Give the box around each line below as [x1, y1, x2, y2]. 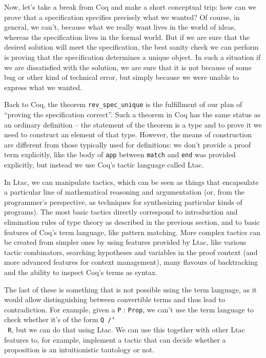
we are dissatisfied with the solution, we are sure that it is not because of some [4, 61, 252, 72]
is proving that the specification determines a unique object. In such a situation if [4, 51, 261, 62]
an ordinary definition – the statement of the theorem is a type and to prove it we [4, 119, 262, 130]
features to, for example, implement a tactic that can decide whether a [4, 334, 226, 345]
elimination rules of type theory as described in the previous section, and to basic [4, 217, 260, 227]
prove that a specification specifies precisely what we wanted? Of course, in [4, 11, 240, 22]
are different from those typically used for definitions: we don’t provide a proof [4, 139, 251, 150]
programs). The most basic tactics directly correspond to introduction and [4, 206, 238, 217]
